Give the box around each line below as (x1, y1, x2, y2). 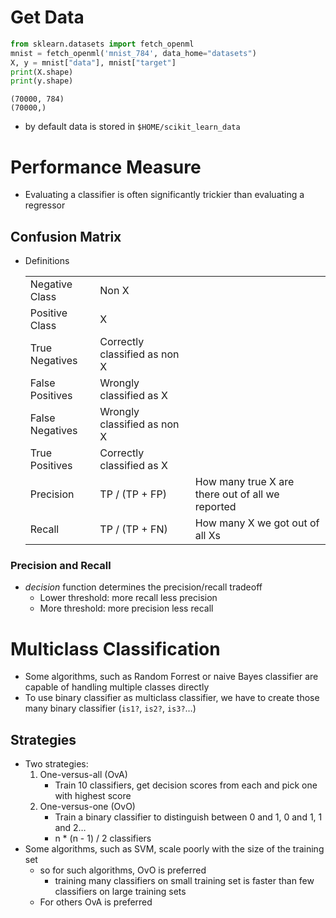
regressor (24, 199, 66, 211)
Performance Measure (10, 156, 202, 178)
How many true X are (194, 475, 295, 489)
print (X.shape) (10, 67, 74, 77)
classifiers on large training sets (54, 886, 187, 898)
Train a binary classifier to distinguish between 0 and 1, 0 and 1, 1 (54, 811, 323, 823)
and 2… (54, 822, 87, 834)
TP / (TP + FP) (99, 487, 167, 501)
